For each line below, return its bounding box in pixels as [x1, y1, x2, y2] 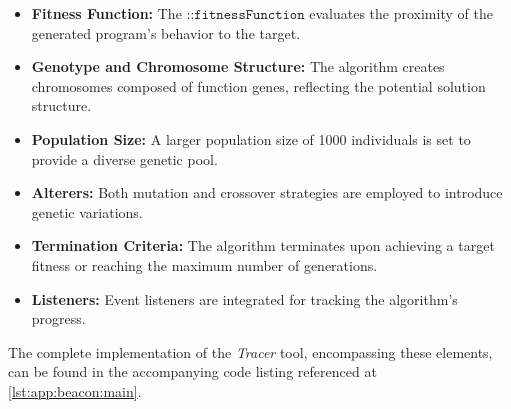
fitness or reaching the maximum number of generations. [31, 254, 378, 275]
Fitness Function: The [31, 3, 182, 23]
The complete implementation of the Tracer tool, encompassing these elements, [8, 341, 493, 362]
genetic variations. [31, 201, 143, 222]
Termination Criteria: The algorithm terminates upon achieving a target [31, 235, 495, 256]
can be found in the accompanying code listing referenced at [8, 361, 377, 382]
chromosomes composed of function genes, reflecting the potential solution [31, 75, 486, 96]
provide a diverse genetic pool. [31, 148, 218, 169]
